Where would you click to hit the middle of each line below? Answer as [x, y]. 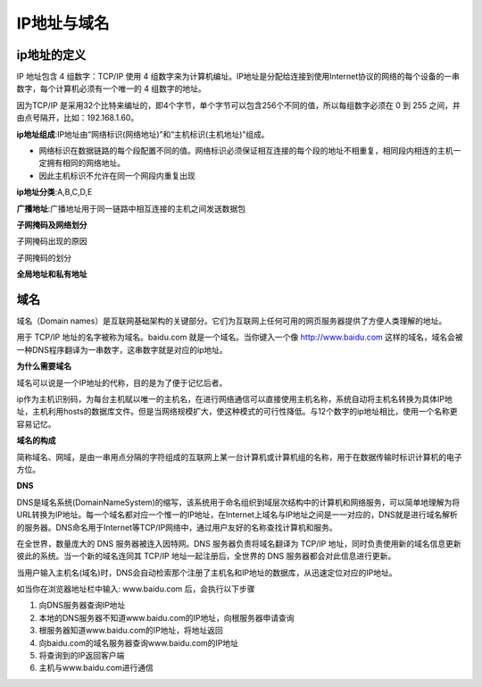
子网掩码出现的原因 [52, 241]
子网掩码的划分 [44, 257]
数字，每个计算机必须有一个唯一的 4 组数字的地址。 [111, 88]
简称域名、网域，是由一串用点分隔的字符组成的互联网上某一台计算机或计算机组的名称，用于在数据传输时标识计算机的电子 [239, 457]
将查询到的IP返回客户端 [82, 656]
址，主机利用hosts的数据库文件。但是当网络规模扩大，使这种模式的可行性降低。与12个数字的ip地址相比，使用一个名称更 [237, 412]
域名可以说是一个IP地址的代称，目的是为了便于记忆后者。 [122, 382]
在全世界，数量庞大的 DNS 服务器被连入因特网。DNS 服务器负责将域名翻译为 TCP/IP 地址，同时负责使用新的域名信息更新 [239, 543]
